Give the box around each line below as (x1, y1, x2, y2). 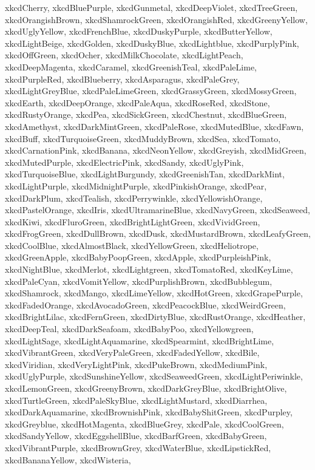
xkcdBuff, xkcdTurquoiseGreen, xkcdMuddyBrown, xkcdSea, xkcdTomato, (5, 132, 281, 145)
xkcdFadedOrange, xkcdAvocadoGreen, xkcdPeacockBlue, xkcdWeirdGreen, (5, 298, 286, 311)
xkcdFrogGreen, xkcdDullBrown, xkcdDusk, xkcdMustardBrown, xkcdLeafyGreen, (5, 227, 311, 240)
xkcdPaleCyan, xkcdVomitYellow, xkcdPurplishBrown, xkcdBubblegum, (5, 274, 273, 287)
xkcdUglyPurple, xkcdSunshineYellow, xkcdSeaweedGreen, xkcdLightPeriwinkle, (5, 370, 303, 383)
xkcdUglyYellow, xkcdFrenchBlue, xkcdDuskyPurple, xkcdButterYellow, (5, 25, 273, 38)
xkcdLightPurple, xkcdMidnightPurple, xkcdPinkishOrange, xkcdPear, (5, 179, 267, 192)
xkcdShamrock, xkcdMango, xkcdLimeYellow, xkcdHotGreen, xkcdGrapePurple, (5, 287, 303, 299)
